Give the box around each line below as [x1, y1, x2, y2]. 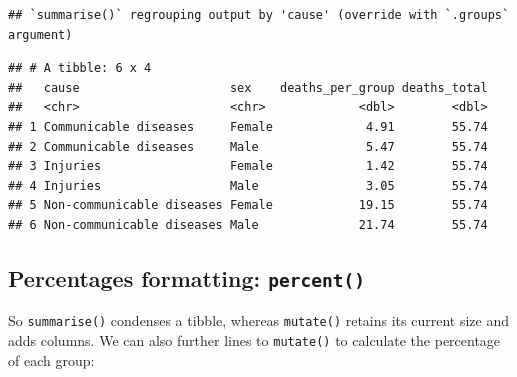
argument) [8, 27, 73, 42]
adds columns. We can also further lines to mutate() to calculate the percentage [8, 329, 501, 350]
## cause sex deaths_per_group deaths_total [8, 80, 488, 95]
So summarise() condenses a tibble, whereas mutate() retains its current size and [8, 310, 510, 331]
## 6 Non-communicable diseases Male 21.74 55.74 [8, 217, 488, 232]
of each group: [8, 349, 95, 370]
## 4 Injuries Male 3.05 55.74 [8, 178, 488, 193]
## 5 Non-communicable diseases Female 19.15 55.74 [8, 198, 488, 213]
